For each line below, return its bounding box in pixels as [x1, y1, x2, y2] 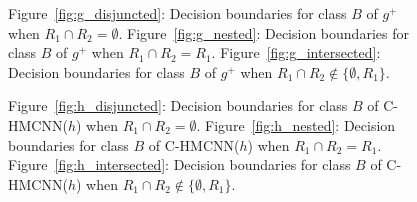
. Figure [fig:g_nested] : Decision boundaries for [118, 22, 409, 43]
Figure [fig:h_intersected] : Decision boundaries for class [8, 154, 351, 175]
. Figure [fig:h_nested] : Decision [196, 114, 396, 135]
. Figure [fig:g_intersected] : [211, 42, 381, 63]
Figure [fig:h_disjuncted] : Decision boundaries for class [8, 95, 348, 116]
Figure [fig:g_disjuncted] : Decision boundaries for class [8, 3, 347, 23]
